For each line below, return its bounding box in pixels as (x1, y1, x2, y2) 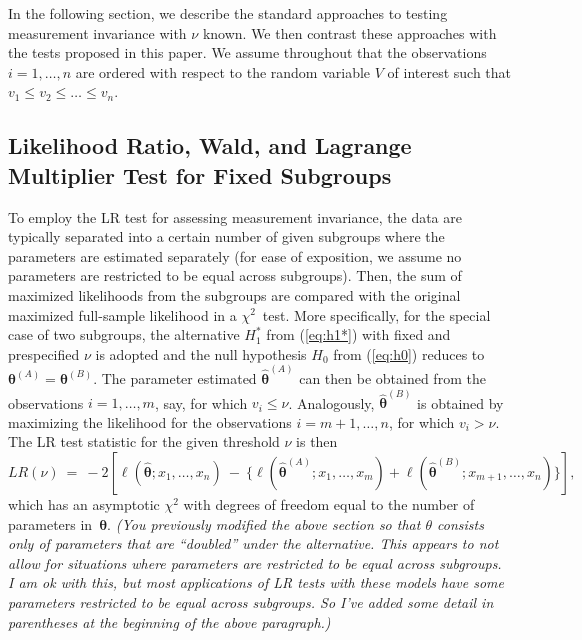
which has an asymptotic (8, 494, 160, 514)
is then (296, 431, 338, 452)
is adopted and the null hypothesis (95, 343, 307, 364)
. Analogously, (288, 392, 375, 413)
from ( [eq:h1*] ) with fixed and (266, 324, 451, 345)
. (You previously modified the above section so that (107, 513, 421, 534)
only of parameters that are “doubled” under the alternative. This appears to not (8, 533, 499, 554)
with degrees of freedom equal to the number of (183, 494, 475, 514)
